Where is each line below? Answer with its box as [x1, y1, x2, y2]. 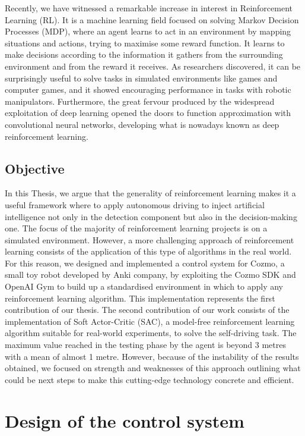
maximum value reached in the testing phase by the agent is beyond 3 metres [5, 338, 286, 351]
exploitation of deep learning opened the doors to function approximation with [5, 106, 291, 119]
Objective [5, 159, 65, 177]
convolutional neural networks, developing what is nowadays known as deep [5, 118, 279, 130]
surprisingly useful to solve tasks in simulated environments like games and [5, 71, 278, 84]
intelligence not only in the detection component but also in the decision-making [5, 210, 297, 222]
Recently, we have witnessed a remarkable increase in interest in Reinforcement [5, 2, 293, 14]
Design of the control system [5, 408, 244, 432]
